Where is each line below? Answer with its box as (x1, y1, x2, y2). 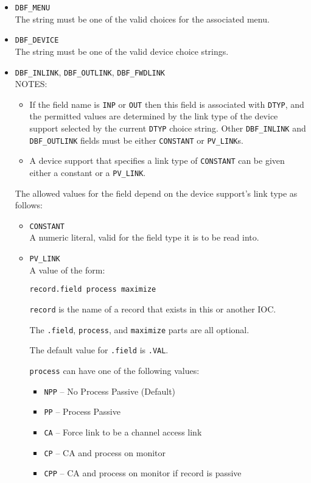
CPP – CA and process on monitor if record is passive (44, 467, 242, 479)
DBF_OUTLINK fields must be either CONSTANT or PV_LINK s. (29, 133, 243, 146)
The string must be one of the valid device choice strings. (15, 44, 229, 57)
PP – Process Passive (44, 405, 121, 418)
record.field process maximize (29, 285, 156, 294)
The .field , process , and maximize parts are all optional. (29, 323, 250, 336)
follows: (15, 199, 43, 211)
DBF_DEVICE (15, 36, 59, 45)
